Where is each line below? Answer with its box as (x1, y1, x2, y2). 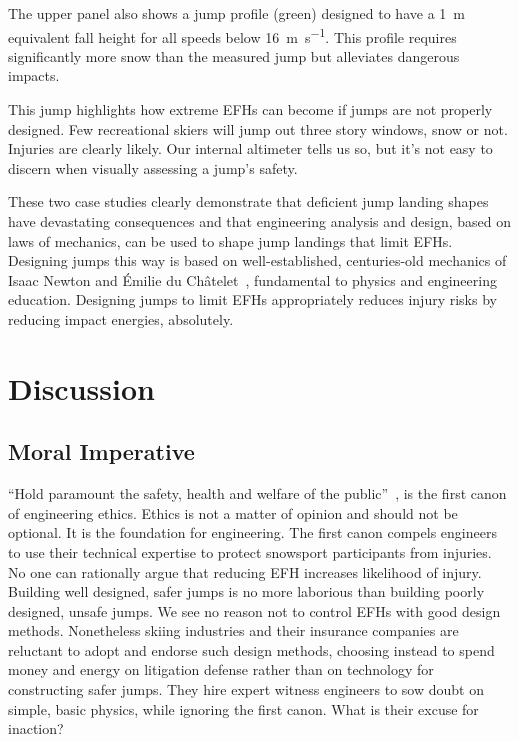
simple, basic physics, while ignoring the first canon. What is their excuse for (8, 698, 479, 719)
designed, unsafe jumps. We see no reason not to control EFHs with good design (8, 600, 501, 621)
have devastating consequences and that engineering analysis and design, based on (8, 211, 512, 231)
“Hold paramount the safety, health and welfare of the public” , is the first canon (8, 483, 507, 504)
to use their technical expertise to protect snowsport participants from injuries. (8, 541, 492, 562)
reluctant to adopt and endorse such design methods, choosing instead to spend (8, 639, 495, 660)
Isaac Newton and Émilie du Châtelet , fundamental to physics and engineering (8, 269, 497, 290)
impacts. (8, 65, 60, 86)
